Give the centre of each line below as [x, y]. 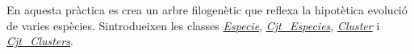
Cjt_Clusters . [40, 41]
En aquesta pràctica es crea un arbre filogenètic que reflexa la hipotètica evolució [207, 10]
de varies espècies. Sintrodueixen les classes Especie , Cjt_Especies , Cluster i [193, 25]
